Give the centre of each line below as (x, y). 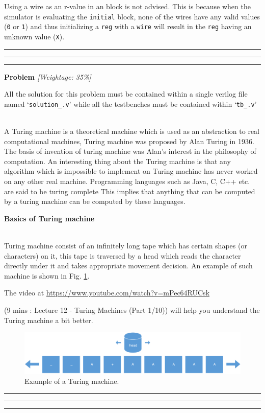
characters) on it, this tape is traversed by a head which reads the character (123, 255)
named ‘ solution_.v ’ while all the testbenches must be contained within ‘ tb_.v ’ (130, 104)
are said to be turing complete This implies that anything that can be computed (130, 191)
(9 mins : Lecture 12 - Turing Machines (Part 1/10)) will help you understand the (132, 309)
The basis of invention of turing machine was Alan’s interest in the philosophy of (130, 151)
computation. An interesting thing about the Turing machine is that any (117, 161)
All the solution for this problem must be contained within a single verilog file (126, 94)
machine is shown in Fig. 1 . (47, 275)
